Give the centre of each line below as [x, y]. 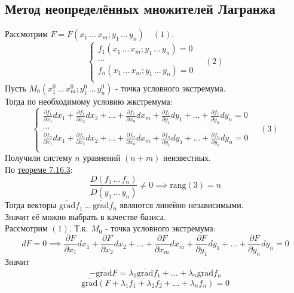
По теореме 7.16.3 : [39, 169]
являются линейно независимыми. [182, 205]
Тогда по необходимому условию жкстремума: [89, 101]
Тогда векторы [31, 205]
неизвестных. [187, 158]
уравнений [102, 158]
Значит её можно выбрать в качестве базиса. [85, 216]
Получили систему [39, 158]
